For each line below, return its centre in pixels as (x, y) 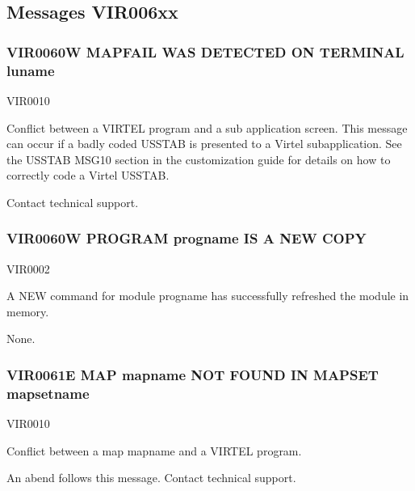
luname (31, 70)
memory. (28, 311)
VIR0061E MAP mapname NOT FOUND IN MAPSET (193, 375)
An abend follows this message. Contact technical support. (151, 478)
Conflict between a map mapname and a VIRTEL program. (154, 450)
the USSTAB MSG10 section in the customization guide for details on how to (199, 159)
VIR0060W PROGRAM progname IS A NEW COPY (187, 238)
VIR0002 (28, 268)
